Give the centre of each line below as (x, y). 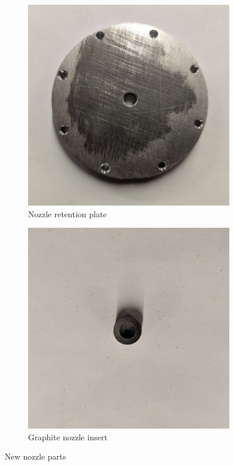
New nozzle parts (35, 456)
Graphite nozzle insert (68, 437)
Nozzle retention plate (68, 213)
